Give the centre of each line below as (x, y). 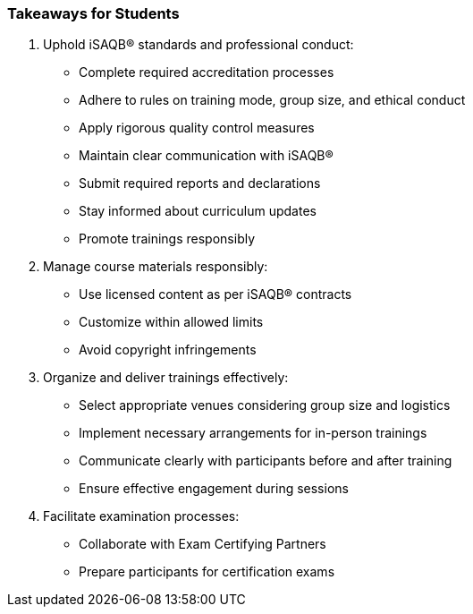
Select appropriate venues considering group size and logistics (265, 405)
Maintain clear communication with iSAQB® (206, 156)
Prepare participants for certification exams (207, 572)
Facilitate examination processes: (141, 516)
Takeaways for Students (93, 13)
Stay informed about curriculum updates (198, 211)
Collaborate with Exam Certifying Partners (203, 544)
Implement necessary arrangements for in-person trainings (253, 433)
